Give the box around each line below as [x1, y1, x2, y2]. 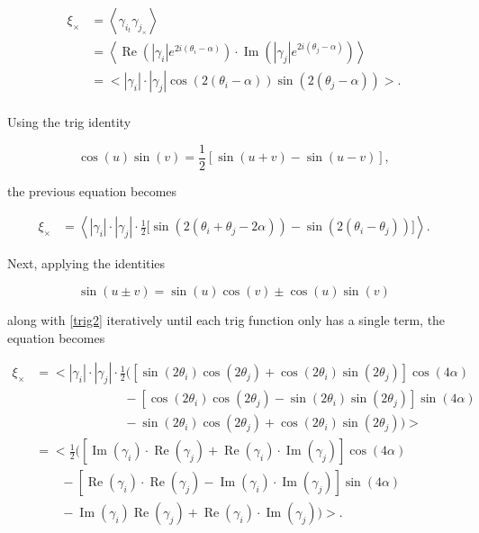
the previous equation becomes [7, 181, 177, 200]
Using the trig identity [7, 113, 131, 131]
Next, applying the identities [7, 254, 166, 273]
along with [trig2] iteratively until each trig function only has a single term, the [7, 311, 446, 329]
